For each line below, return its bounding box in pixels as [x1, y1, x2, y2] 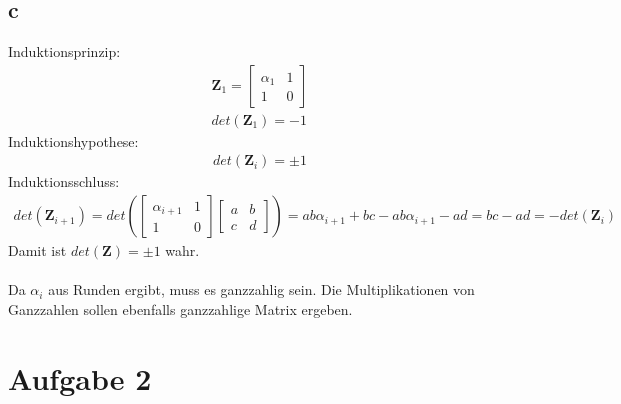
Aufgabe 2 [8, 357, 152, 398]
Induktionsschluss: [8, 171, 120, 192]
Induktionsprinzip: [8, 41, 121, 62]
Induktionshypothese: [8, 130, 139, 151]
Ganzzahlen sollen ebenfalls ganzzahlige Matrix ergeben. [8, 298, 353, 319]
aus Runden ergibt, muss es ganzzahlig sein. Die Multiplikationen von [48, 279, 475, 300]
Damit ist [8, 240, 67, 261]
